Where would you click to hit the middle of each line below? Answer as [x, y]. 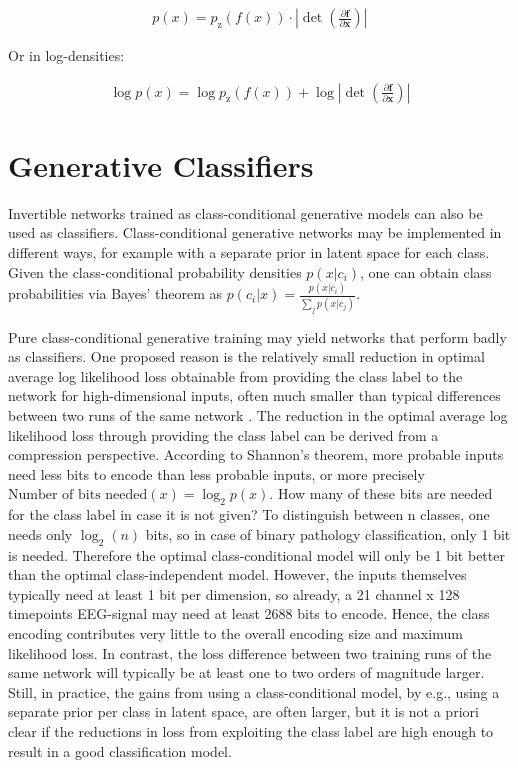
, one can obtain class [426, 271]
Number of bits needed [78, 495]
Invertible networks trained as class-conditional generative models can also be [245, 212]
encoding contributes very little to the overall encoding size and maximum [235, 632]
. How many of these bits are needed [381, 493]
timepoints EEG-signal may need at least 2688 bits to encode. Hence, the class [249, 613]
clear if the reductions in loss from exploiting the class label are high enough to [251, 730]
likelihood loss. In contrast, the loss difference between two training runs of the [250, 652]
